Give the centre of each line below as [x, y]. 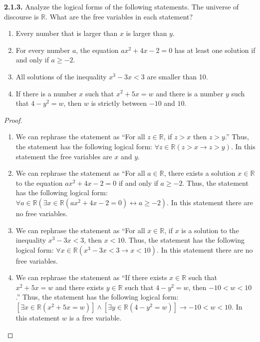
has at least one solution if [215, 50]
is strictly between [119, 103]
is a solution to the [210, 230]
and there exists [80, 287]
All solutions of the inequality [61, 76]
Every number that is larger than [67, 33]
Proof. [13, 120]
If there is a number [46, 93]
